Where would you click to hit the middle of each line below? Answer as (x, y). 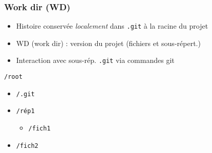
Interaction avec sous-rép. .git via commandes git (95, 60)
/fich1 (39, 129)
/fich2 (27, 146)
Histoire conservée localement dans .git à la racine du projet (112, 26)
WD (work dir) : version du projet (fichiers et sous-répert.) (108, 43)
